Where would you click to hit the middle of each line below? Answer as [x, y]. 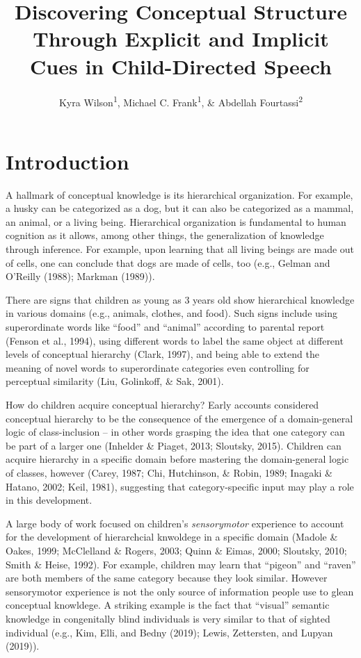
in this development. [49, 500]
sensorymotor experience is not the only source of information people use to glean [180, 591]
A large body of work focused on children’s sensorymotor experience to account [175, 523]
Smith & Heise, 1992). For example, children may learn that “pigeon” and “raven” [181, 564]
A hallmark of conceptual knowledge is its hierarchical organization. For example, [179, 194]
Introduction [67, 161]
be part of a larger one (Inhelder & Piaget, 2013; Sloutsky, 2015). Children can [174, 445]
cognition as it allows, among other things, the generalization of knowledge [165, 235]
